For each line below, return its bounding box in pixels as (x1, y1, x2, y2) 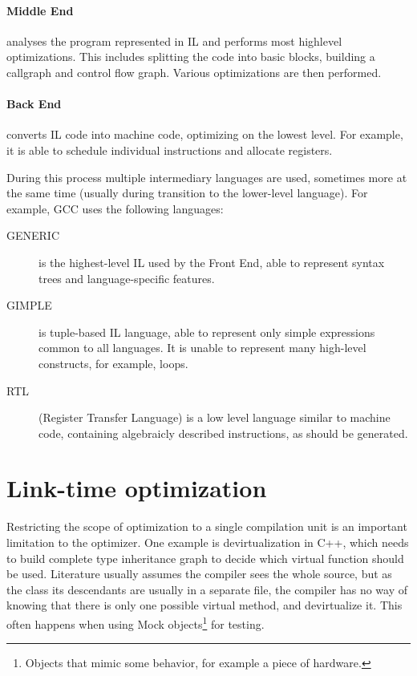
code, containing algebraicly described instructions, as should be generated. (38, 424, 408, 441)
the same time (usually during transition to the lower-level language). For (6, 184, 368, 201)
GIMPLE (6, 297, 52, 314)
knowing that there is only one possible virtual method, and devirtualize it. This (6, 597, 403, 613)
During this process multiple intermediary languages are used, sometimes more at (6, 168, 407, 185)
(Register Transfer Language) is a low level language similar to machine (38, 409, 391, 426)
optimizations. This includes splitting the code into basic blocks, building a (6, 48, 375, 65)
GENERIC (6, 227, 60, 244)
